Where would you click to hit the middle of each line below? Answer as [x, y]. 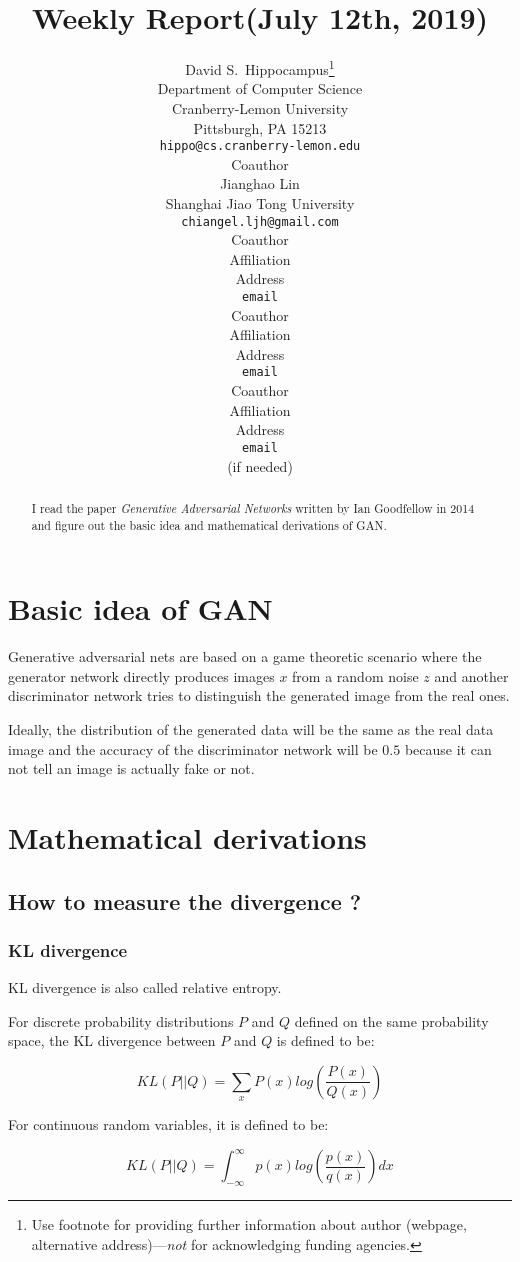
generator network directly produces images [141, 675]
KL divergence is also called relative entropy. [145, 987]
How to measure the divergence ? [185, 900]
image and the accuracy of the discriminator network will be [193, 748]
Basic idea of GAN [140, 608]
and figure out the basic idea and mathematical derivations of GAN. [209, 524]
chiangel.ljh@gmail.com [260, 221]
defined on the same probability [391, 1020]
